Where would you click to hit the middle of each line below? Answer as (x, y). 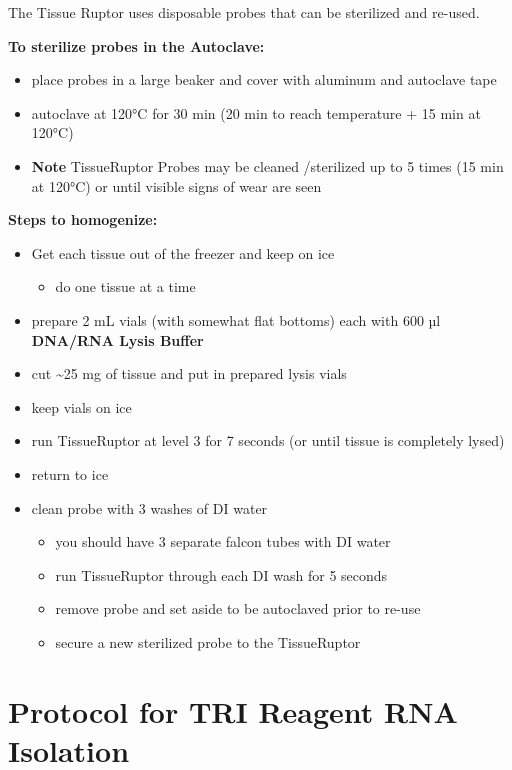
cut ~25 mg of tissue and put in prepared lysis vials (189, 373)
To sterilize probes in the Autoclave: (136, 45)
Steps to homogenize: (83, 219)
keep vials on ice (81, 406)
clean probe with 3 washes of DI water (149, 507)
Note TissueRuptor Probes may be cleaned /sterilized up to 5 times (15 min (267, 165)
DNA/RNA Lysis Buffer (117, 339)
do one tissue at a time (125, 286)
